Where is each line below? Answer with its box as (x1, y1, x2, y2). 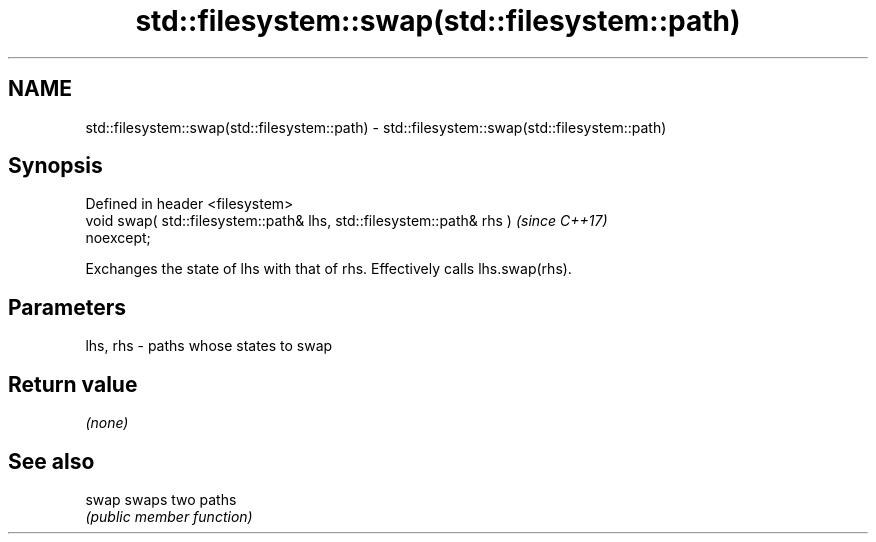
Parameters (8, 294, 126, 320)
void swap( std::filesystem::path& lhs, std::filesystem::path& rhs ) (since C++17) (85, 212, 608, 230)
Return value (8, 371, 138, 397)
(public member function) (85, 507, 253, 525)
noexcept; (85, 229, 151, 247)
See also (8, 448, 95, 474)
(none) (85, 414, 129, 432)
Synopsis (8, 153, 103, 179)
